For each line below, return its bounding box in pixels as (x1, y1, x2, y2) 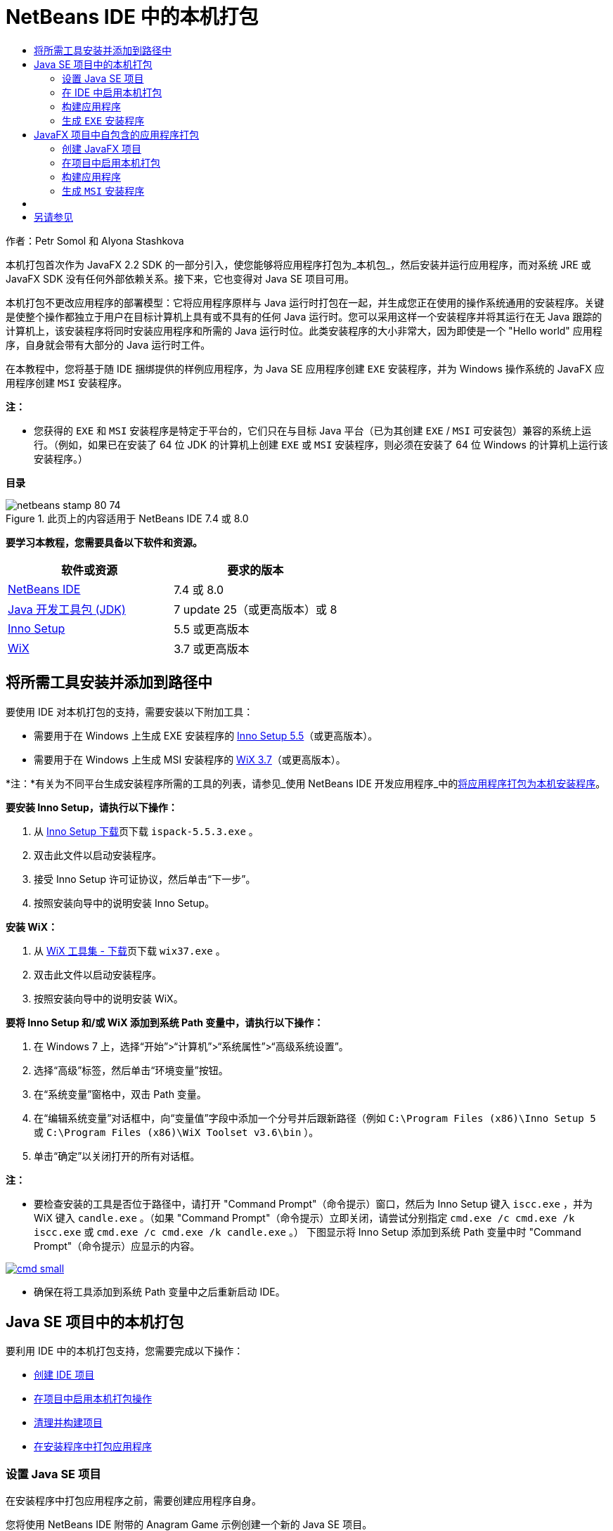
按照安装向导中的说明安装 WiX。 (34, 992, 183, 1004)
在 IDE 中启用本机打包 (62, 86, 162, 98)
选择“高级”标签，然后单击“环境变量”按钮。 (34, 1064, 228, 1076)
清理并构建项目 (34, 1416, 103, 1429)
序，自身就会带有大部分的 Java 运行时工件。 (6, 338, 211, 351)
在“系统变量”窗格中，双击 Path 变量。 (34, 1087, 207, 1100)
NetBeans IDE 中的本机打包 (6, 5, 259, 29)
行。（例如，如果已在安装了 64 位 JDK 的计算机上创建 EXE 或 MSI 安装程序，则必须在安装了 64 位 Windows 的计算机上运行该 (34, 438, 608, 451)
